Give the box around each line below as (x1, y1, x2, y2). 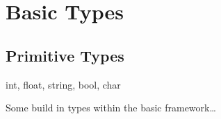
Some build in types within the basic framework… (6, 100, 216, 115)
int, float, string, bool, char (6, 77, 121, 91)
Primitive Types (6, 44, 124, 66)
